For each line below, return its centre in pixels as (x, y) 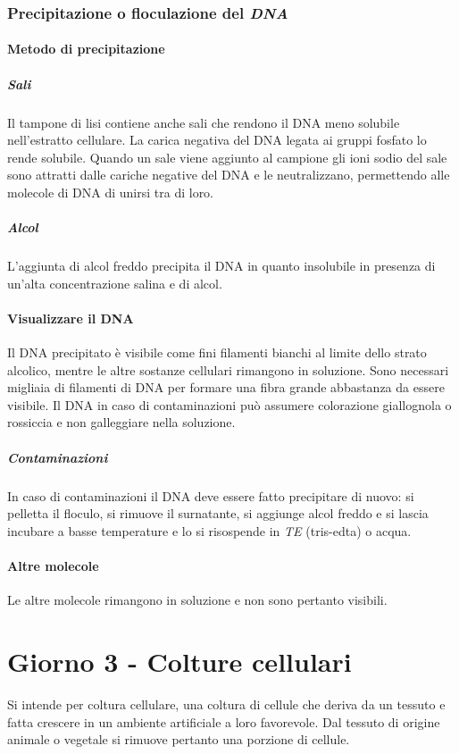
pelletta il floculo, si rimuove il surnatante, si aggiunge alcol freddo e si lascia (218, 513)
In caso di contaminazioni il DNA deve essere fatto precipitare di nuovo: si (211, 495)
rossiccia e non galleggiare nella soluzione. (121, 422)
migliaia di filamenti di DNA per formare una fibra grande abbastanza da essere (226, 387)
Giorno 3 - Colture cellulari (179, 661)
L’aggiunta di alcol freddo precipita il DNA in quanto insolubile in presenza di (221, 266)
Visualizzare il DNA (71, 318)
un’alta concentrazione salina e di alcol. (115, 283)
